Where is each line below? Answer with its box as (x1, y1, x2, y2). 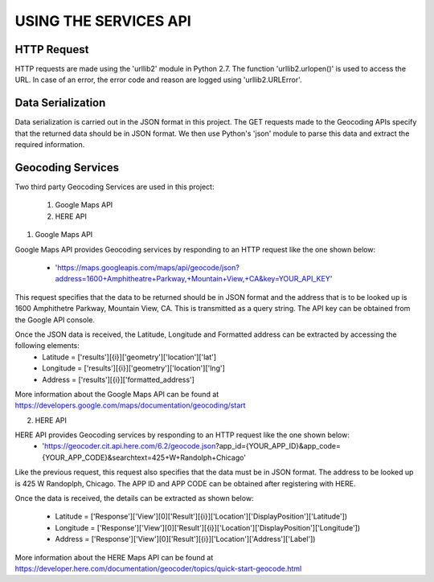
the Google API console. (14, 314, 96, 325)
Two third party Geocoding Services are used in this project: (14, 182, 215, 192)
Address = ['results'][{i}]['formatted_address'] (42, 375, 194, 384)
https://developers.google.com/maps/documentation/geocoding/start (14, 400, 246, 410)
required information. (14, 140, 85, 150)
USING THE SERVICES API (14, 12, 192, 30)
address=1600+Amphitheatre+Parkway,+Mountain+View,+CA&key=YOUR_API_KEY (55, 274, 331, 284)
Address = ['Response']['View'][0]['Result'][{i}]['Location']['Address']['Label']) (55, 535, 316, 544)
